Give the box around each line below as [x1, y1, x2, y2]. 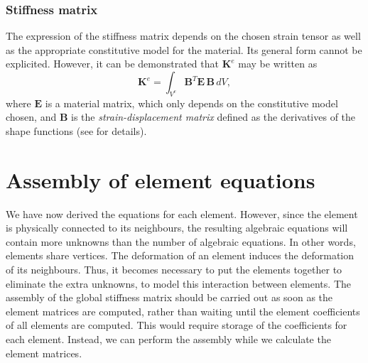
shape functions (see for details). [6, 123, 147, 138]
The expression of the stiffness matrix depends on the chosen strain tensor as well [6, 28, 361, 43]
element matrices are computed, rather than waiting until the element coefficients [6, 303, 360, 318]
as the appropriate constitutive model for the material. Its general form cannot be [6, 42, 362, 57]
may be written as [238, 56, 318, 71]
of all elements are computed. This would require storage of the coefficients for [6, 318, 347, 332]
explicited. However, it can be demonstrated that [6, 56, 219, 71]
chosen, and [6, 109, 57, 124]
